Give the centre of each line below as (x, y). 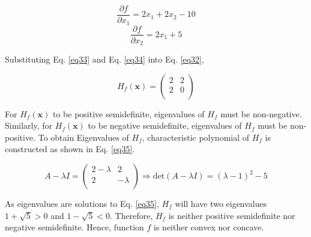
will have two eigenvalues (221, 203)
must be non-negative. (261, 113)
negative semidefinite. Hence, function (74, 227)
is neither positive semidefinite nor (232, 215)
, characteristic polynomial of (196, 137)
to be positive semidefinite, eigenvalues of (129, 113)
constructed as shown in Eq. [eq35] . (70, 149)
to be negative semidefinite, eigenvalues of (165, 125)
